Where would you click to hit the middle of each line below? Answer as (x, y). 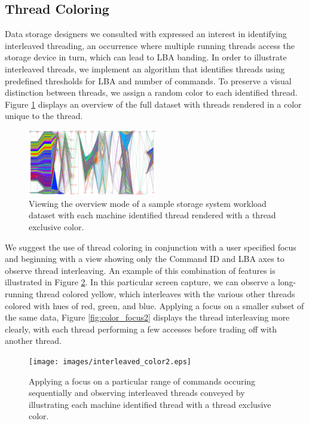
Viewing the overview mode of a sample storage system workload (148, 203)
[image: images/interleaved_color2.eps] (110, 362)
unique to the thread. (44, 116)
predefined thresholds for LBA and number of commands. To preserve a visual (148, 80)
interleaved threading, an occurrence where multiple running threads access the (150, 45)
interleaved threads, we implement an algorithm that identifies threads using (145, 68)
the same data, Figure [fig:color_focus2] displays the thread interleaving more (147, 317)
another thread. (33, 341)
